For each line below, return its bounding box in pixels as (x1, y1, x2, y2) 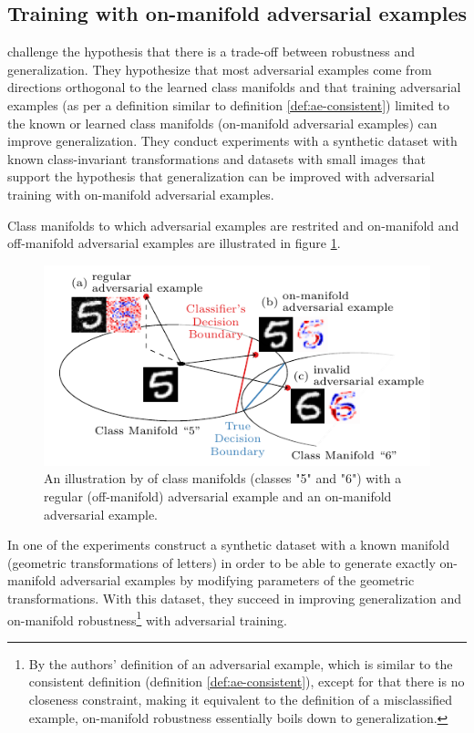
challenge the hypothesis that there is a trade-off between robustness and (7, 42, 415, 61)
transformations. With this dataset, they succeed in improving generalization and (7, 588, 461, 607)
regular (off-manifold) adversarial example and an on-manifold (44, 486, 392, 505)
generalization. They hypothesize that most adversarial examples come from (7, 59, 432, 78)
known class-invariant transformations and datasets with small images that (7, 149, 426, 168)
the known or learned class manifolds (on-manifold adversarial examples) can (7, 113, 438, 132)
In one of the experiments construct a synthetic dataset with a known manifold (7, 535, 449, 554)
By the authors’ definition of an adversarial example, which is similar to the (28, 654, 453, 673)
